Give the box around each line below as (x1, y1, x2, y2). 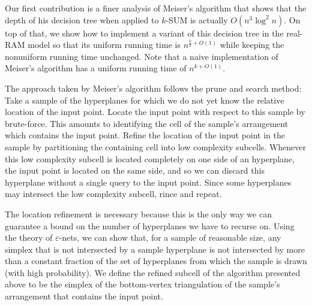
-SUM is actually (166, 13, 228, 26)
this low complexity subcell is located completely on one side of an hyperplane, (5, 152, 295, 165)
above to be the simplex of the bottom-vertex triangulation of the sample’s (5, 278, 280, 290)
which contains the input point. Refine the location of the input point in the (5, 129, 285, 141)
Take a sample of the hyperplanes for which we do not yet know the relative (5, 93, 284, 106)
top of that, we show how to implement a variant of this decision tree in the (5, 26, 284, 39)
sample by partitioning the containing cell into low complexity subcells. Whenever (5, 140, 306, 153)
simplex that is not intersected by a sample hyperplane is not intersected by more (5, 243, 305, 255)
